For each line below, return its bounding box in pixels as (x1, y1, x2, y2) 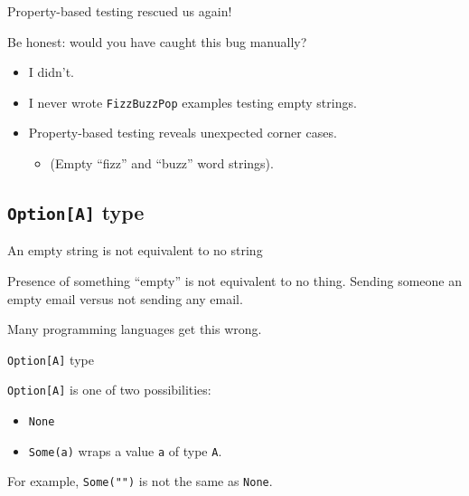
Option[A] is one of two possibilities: (7, 380, 211, 399)
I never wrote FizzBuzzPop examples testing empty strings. (28, 92, 357, 111)
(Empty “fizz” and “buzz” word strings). (50, 154, 274, 173)
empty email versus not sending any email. (7, 289, 243, 308)
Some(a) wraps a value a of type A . (28, 441, 222, 460)
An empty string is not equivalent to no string (7, 241, 263, 260)
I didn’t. (28, 62, 74, 81)
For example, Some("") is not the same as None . (7, 472, 273, 491)
